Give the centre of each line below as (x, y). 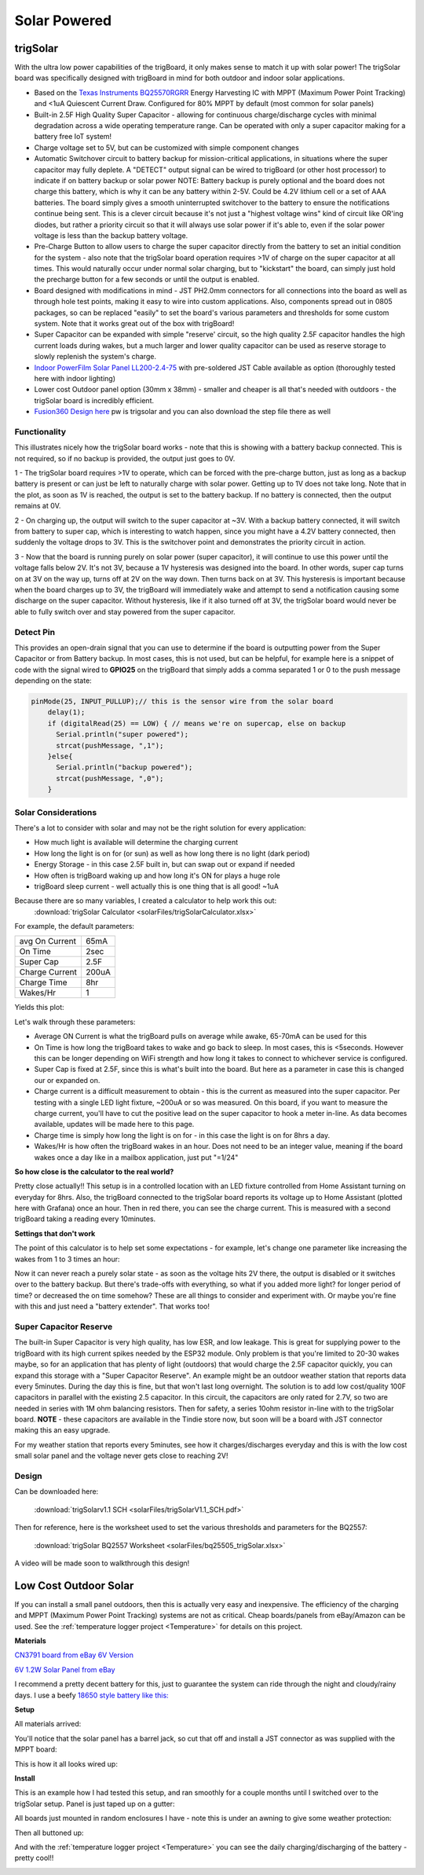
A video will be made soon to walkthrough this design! (102, 1563)
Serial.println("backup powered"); (124, 767)
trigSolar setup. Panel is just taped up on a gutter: (95, 1803)
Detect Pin (35, 632)
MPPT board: (36, 1749)
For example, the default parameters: (75, 926)
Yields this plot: (39, 1007)
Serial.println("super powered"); (122, 734)
